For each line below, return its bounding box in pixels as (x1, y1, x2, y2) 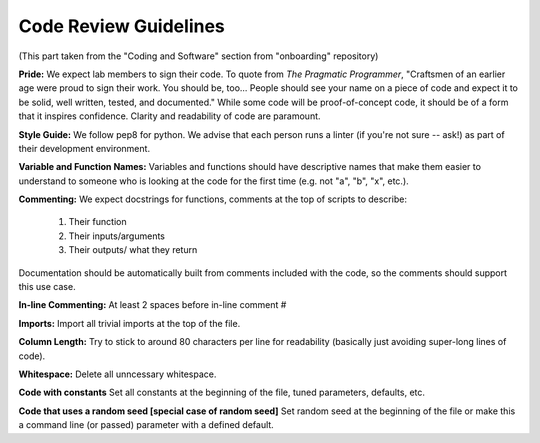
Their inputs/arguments (68, 230, 165, 242)
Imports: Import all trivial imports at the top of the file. (18, 317, 241, 329)
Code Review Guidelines (18, 15, 225, 37)
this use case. (18, 281, 76, 293)
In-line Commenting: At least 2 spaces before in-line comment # (18, 299, 287, 311)
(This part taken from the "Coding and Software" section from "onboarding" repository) (18, 50, 379, 62)
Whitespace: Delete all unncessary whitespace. (18, 368, 217, 380)
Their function (68, 216, 127, 228)
